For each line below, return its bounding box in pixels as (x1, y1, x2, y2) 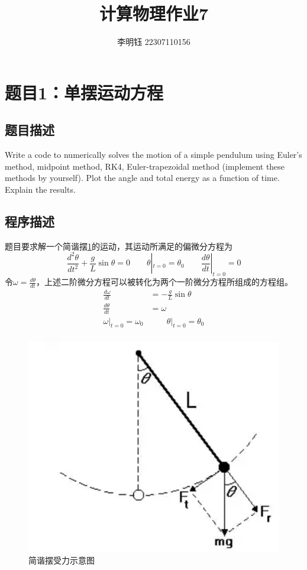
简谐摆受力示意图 (28, 554, 95, 566)
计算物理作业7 (99, 1, 209, 25)
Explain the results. (5, 183, 76, 195)
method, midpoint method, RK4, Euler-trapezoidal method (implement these (5, 160, 285, 172)
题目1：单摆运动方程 (5, 80, 164, 104)
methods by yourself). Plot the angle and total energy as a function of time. (5, 171, 280, 184)
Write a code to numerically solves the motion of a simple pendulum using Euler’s (5, 148, 302, 161)
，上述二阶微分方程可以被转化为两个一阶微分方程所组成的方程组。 (36, 276, 293, 288)
